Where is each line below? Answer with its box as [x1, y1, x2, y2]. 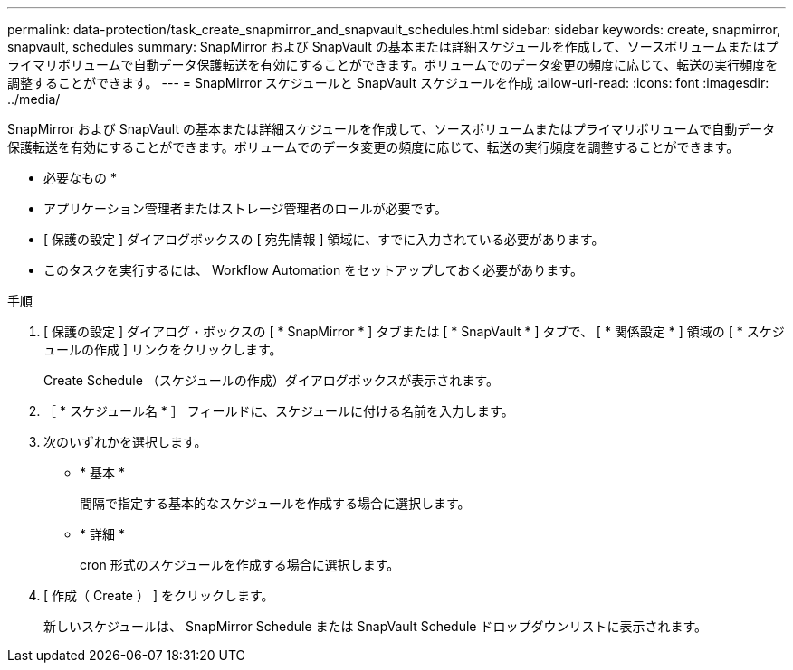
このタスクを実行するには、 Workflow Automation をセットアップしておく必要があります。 [43, 262, 583, 278]
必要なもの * [43, 170, 117, 185]
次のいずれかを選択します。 [43, 434, 207, 449]
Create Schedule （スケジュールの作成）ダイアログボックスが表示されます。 [43, 373, 499, 388]
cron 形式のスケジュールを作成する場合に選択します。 [80, 557, 400, 572]
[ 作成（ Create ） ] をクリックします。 [43, 588, 274, 603]
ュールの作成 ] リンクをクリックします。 [43, 342, 282, 357]
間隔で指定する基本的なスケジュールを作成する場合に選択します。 [80, 495, 471, 511]
